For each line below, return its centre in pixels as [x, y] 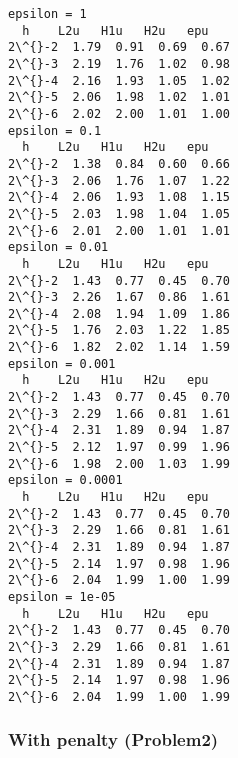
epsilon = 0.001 [62, 363]
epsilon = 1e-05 [62, 596]
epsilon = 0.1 [55, 130]
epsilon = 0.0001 [65, 480]
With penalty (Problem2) [113, 739]
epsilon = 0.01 [58, 247]
